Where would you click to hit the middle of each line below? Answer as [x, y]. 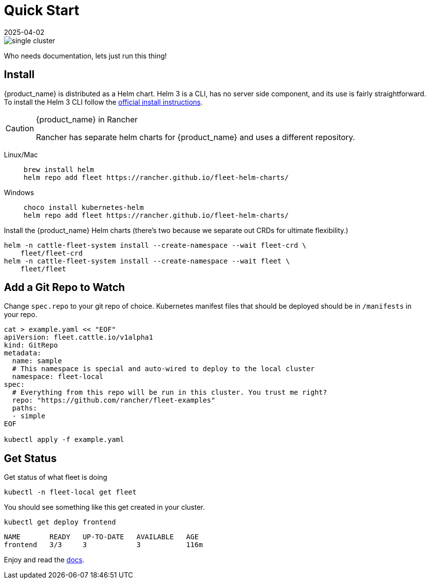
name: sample [37, 361]
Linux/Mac [21, 154]
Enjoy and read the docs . [44, 560]
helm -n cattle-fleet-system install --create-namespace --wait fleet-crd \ [155, 245]
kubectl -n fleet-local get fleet [70, 492]
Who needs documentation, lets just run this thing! [86, 56]
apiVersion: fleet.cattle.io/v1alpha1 [79, 337]
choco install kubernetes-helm [84, 207]
